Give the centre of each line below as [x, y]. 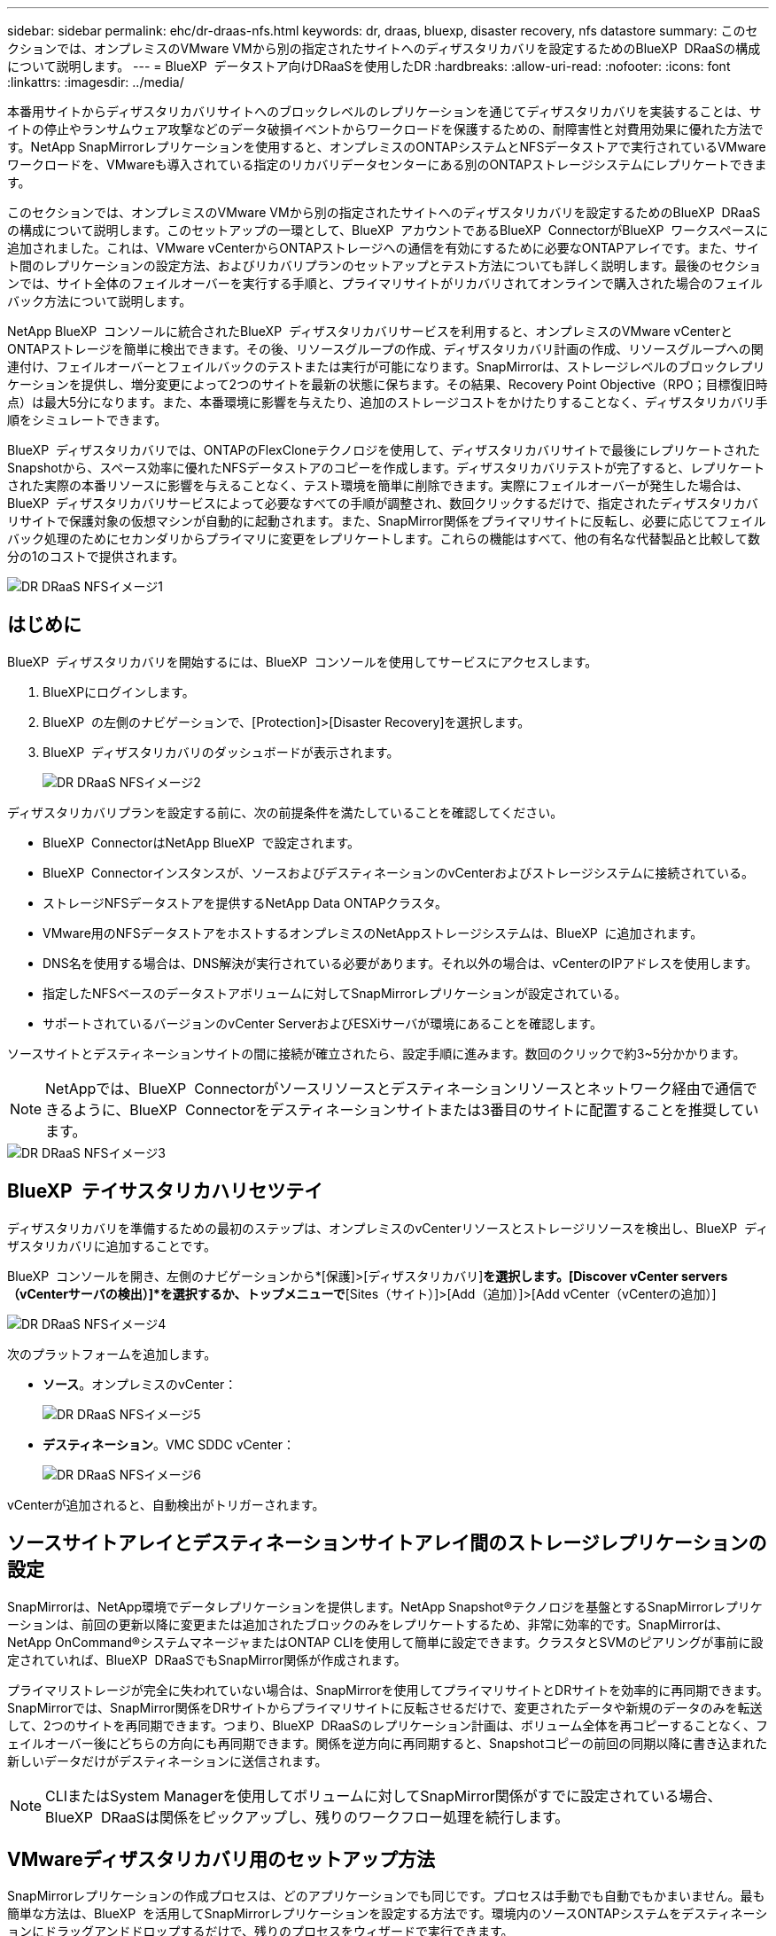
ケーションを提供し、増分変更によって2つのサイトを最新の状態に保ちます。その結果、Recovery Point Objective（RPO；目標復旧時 [388, 384]
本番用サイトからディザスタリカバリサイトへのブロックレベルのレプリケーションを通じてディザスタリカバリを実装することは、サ [384, 111]
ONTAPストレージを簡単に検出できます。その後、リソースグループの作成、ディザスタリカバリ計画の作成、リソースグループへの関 [385, 349]
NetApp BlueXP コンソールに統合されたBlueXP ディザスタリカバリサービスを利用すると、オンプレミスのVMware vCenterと [370, 331]
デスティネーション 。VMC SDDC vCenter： [169, 1444]
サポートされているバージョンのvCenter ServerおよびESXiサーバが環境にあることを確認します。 [322, 1023]
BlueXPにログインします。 [119, 691]
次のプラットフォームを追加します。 [112, 1354]
